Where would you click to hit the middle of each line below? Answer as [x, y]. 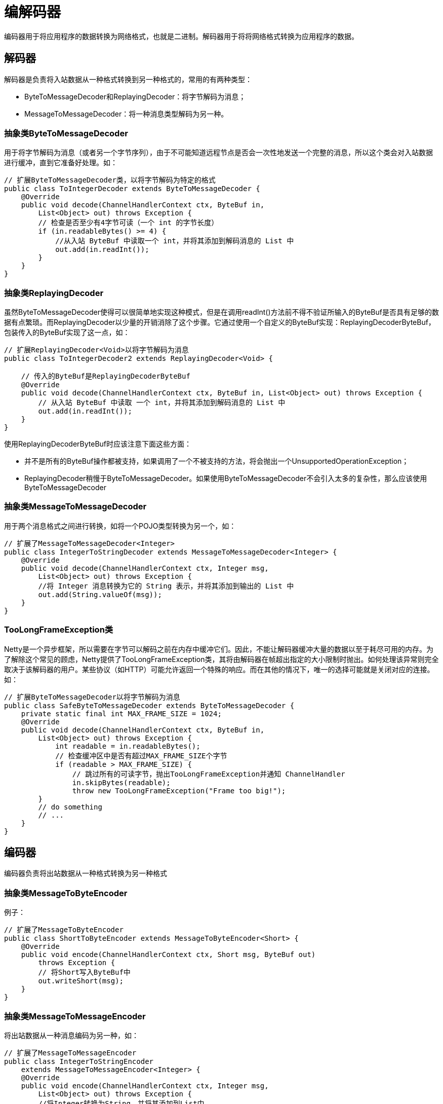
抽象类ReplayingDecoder [54, 293]
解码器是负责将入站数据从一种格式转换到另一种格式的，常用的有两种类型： [128, 79]
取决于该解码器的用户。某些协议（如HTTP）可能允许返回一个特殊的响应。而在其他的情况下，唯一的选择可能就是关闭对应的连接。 [219, 669]
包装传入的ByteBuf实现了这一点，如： [67, 333]
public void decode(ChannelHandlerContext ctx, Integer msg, [145, 568]
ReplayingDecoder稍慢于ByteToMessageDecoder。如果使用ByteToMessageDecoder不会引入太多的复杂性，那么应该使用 [226, 479]
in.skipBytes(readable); [121, 782]
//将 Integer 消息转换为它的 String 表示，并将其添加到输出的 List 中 [166, 586]
